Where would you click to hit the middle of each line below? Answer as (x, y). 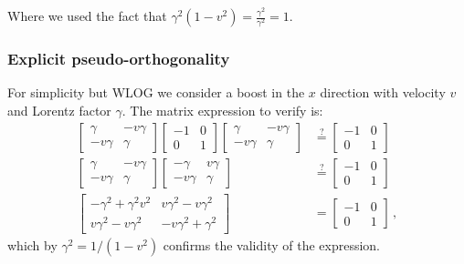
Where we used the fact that (87, 15)
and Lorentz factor (59, 110)
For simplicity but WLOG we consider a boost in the (156, 92)
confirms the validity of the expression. (271, 244)
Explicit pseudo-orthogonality (119, 59)
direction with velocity (383, 92)
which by (32, 244)
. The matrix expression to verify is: (222, 110)
